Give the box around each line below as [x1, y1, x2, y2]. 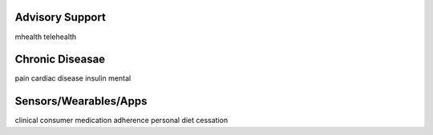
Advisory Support [14, 10, 106, 24]
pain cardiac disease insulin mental [14, 73, 132, 83]
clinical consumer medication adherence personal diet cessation [14, 116, 229, 125]
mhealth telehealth [14, 32, 77, 42]
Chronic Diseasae [14, 53, 106, 66]
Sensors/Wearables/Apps [14, 94, 148, 108]
